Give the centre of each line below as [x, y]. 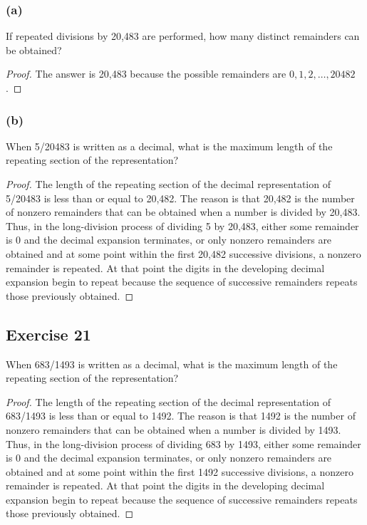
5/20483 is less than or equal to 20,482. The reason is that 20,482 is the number [180, 198]
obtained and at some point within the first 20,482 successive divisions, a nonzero [183, 253]
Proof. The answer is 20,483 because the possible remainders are [146, 74]
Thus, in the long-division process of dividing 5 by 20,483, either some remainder [182, 225]
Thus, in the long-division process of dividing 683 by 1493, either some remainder [183, 443]
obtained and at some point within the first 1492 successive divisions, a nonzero [180, 471]
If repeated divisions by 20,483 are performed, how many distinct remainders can [183, 36]
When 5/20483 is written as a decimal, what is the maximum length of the [169, 146]
